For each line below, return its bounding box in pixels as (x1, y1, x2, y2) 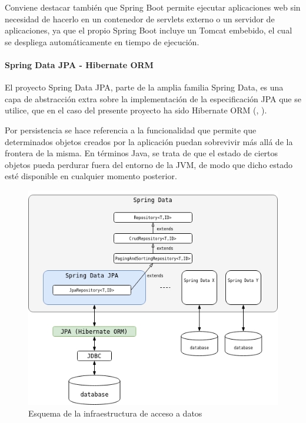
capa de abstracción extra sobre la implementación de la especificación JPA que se (5, 92, 301, 105)
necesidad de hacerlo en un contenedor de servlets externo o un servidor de (5, 12, 275, 25)
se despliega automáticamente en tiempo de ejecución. (5, 35, 199, 48)
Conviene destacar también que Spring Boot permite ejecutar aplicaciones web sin (5, 1, 301, 13)
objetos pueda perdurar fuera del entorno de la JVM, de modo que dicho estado (5, 158, 293, 170)
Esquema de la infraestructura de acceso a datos (28, 407, 202, 419)
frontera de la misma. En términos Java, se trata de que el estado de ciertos (5, 147, 278, 159)
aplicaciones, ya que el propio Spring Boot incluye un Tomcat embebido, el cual (5, 24, 292, 36)
